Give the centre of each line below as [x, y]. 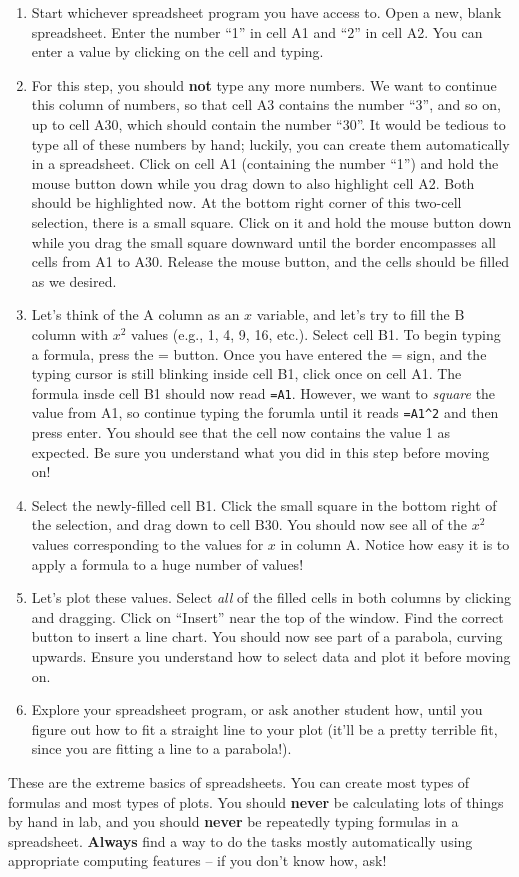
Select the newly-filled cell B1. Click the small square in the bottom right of [264, 504]
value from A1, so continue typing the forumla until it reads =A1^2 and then [265, 412]
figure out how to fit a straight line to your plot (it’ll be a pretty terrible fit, [264, 728]
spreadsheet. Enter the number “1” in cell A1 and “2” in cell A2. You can [257, 31]
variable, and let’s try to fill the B [360, 314]
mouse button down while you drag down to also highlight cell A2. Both [253, 182]
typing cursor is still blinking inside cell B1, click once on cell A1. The [246, 373]
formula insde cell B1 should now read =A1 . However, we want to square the [263, 392]
